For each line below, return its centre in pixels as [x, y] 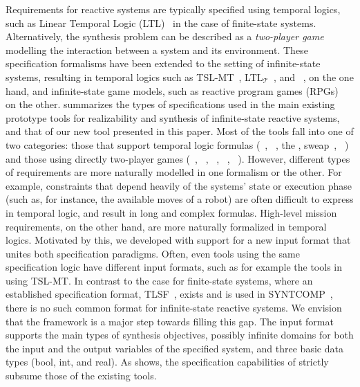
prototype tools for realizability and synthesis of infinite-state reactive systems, [173, 117]
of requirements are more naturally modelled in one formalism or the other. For [174, 172]
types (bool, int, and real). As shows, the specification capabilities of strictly [167, 362]
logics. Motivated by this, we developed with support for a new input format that [178, 240]
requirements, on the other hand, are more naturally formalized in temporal [166, 226]
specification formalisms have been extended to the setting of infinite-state [163, 63]
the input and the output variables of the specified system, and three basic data [174, 348]
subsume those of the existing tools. [81, 376]
